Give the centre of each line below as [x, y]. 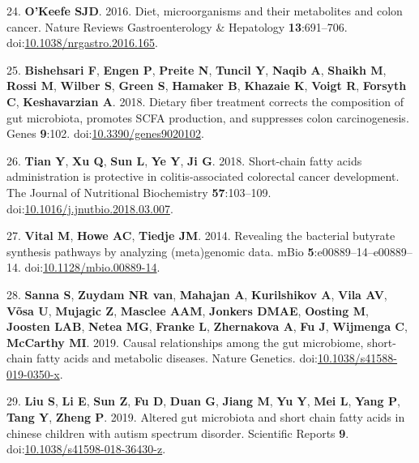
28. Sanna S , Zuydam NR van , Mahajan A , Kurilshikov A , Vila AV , [197, 294]
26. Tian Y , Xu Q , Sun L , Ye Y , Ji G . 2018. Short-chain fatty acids [184, 160]
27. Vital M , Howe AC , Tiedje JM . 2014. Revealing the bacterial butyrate [201, 236]
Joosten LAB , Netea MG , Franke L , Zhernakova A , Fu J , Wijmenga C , [207, 326]
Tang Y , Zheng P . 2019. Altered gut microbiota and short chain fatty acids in [206, 417]
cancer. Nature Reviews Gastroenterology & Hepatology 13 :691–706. [177, 26]
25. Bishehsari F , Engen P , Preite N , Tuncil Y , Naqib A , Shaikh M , [197, 69]
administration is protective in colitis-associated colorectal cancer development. [203, 176]
